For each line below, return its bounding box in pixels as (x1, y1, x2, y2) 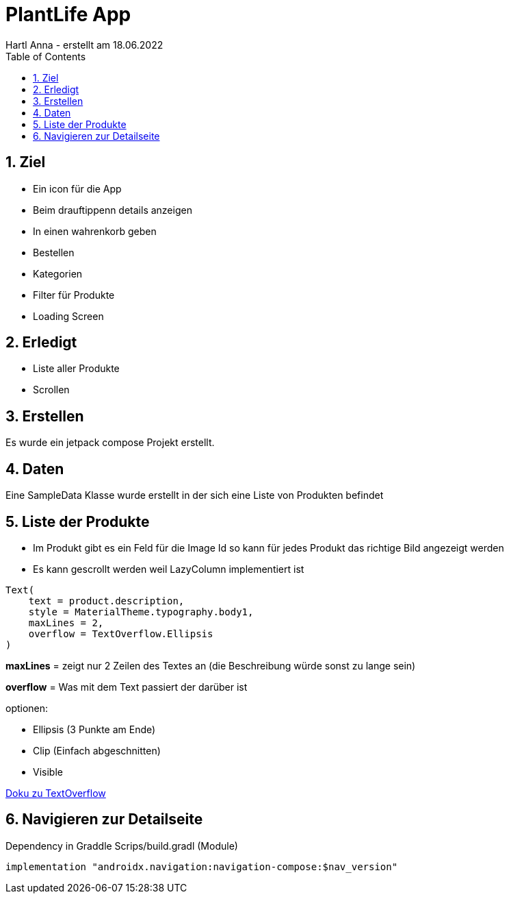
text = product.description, (28, 595, 185, 606)
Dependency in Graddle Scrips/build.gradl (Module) (5, 839, 238, 852)
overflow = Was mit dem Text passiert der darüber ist (5, 680, 248, 693)
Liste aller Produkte (33, 362, 120, 375)
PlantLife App (5, 3, 131, 26)
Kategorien (33, 267, 83, 280)
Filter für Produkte (33, 288, 115, 301)
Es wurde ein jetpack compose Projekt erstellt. (5, 436, 215, 449)
